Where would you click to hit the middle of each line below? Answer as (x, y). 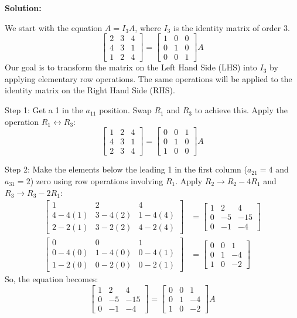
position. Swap (125, 110)
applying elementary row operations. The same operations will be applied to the (148, 78)
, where (148, 27)
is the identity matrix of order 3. (231, 27)
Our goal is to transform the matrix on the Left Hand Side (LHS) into (131, 67)
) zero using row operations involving (97, 180)
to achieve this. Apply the (241, 110)
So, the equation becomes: (52, 279)
